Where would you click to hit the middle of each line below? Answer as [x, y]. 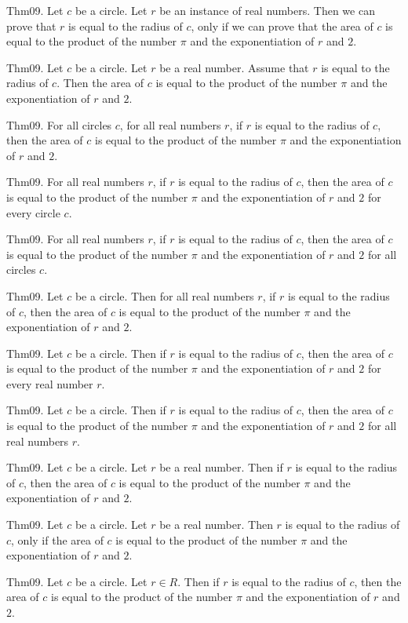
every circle [33, 212]
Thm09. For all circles [59, 124]
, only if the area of [57, 539]
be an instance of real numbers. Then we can [267, 10]
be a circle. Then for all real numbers [164, 295]
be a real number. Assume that [234, 67]
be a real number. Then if [221, 467]
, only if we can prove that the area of [282, 26]
